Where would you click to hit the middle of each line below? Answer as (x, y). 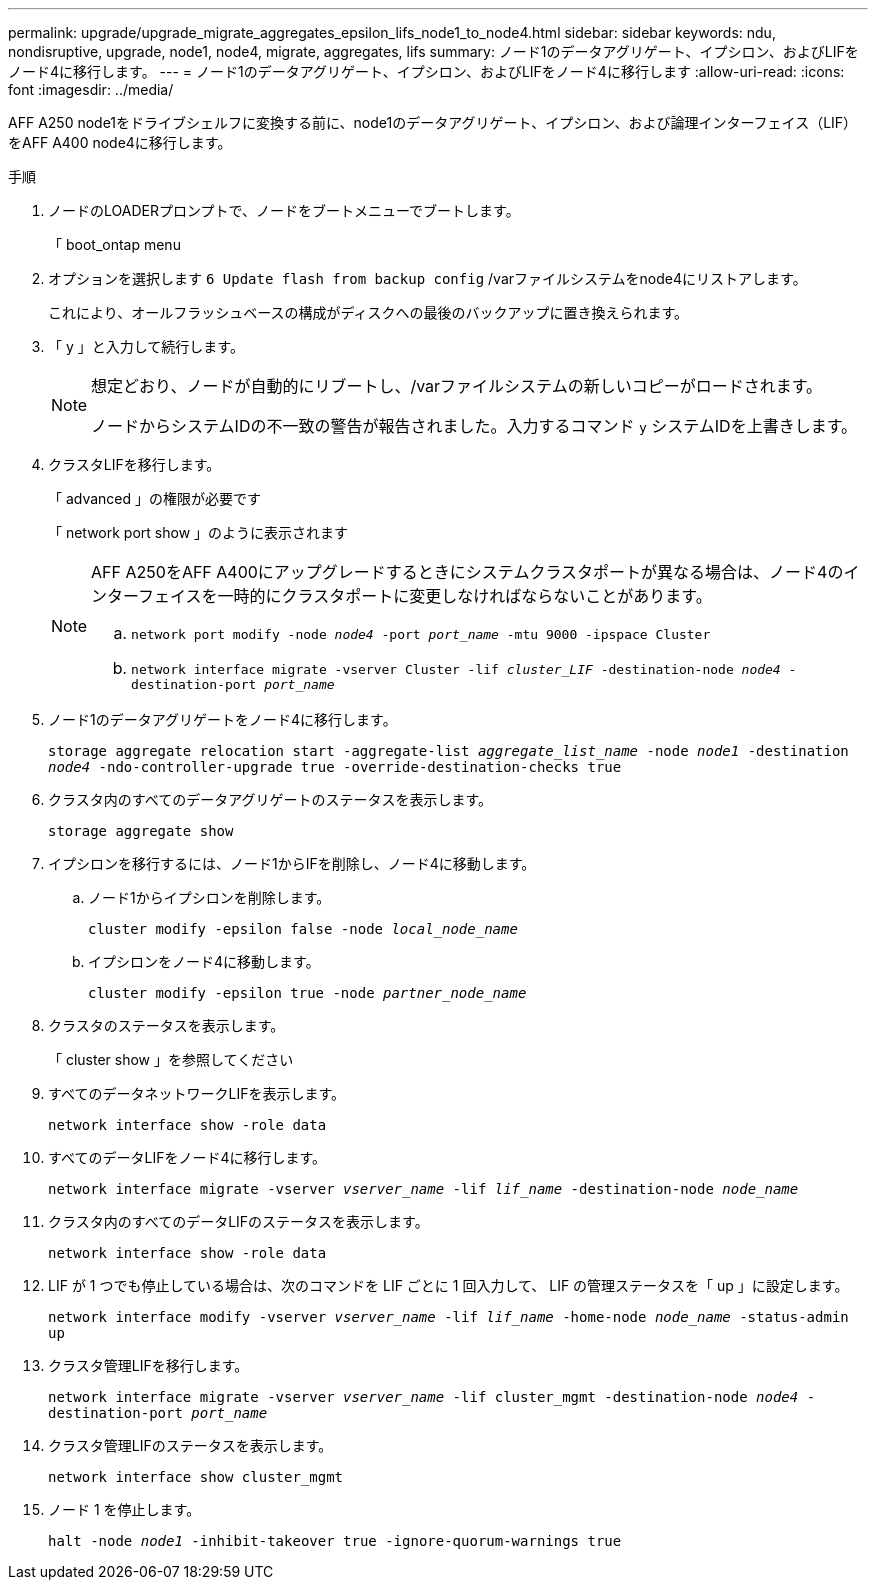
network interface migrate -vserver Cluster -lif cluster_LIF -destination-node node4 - (464, 669)
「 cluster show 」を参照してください (171, 1059)
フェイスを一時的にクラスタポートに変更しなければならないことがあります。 (425, 596)
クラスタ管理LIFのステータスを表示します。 (190, 1445)
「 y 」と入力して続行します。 (146, 346)
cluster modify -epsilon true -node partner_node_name (307, 993)
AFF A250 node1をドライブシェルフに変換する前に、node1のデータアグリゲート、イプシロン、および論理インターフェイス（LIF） (433, 122)
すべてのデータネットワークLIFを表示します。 (196, 1093)
